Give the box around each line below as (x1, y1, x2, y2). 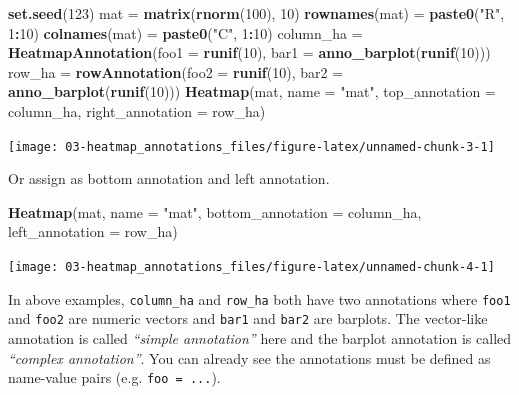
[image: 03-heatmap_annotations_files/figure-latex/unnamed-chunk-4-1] (8, 260, 495, 274)
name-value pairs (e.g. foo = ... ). (8, 367, 221, 388)
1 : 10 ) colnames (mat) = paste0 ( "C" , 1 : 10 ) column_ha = (8, 22, 363, 43)
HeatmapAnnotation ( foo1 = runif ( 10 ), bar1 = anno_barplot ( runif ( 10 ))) (8, 42, 491, 63)
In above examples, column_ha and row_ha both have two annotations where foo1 (8, 288, 511, 309)
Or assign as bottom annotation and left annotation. (8, 168, 330, 189)
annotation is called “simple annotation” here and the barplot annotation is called (8, 327, 512, 348)
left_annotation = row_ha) (8, 221, 178, 242)
